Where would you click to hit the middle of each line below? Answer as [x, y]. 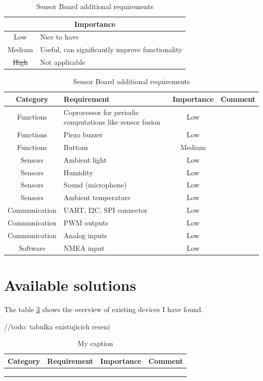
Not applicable [63, 62]
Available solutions [70, 284]
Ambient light [85, 159]
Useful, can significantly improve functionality [111, 49]
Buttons [76, 147]
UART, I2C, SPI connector [105, 210]
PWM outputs [86, 222]
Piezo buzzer [83, 135]
